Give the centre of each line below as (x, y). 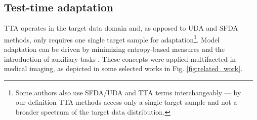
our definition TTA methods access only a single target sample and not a (126, 102)
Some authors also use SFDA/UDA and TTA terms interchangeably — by (128, 92)
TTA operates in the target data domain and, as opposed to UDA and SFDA (121, 28)
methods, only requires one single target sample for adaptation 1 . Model (112, 39)
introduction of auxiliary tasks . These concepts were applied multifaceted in (120, 59)
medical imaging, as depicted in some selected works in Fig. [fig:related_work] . (123, 68)
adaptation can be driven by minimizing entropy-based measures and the (114, 49)
